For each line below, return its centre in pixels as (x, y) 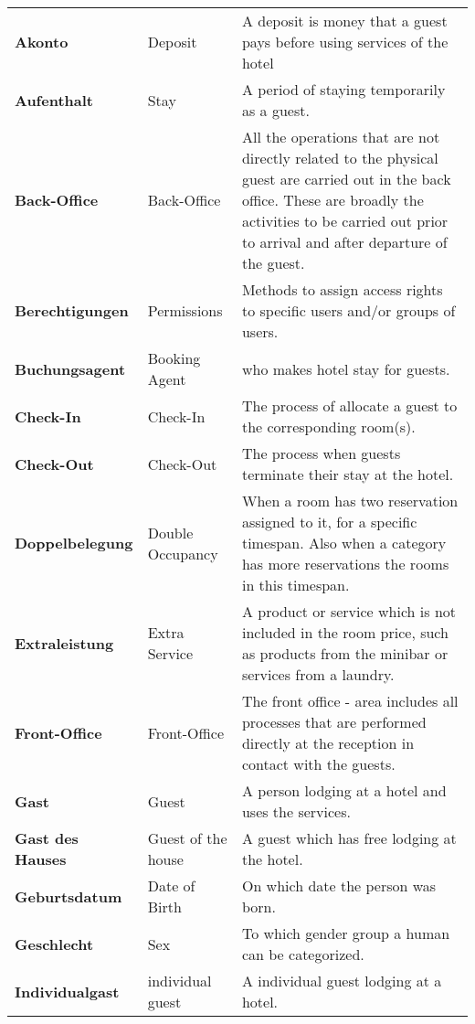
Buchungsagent (70, 368)
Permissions (185, 310)
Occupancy (183, 553)
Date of (171, 885)
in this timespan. (296, 585)
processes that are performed (334, 722)
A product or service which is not (349, 611)
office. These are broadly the (332, 200)
